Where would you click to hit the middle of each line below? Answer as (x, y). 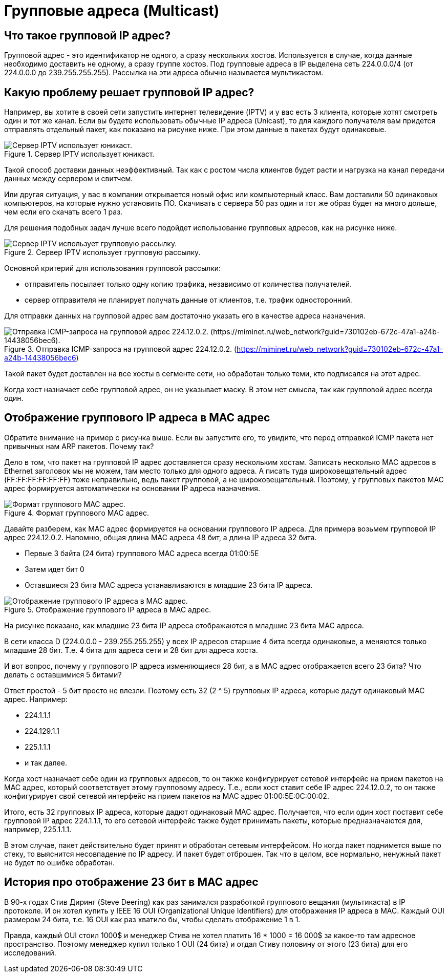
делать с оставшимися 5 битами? (63, 674)
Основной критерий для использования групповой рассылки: (113, 268)
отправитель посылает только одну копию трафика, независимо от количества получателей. (188, 284)
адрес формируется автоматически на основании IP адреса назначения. (132, 488)
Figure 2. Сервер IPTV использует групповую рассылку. (102, 252)
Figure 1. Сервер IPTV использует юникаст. (79, 154)
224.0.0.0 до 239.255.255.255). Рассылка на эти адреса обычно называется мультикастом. (164, 73)
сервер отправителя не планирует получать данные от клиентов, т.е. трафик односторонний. (188, 300)
